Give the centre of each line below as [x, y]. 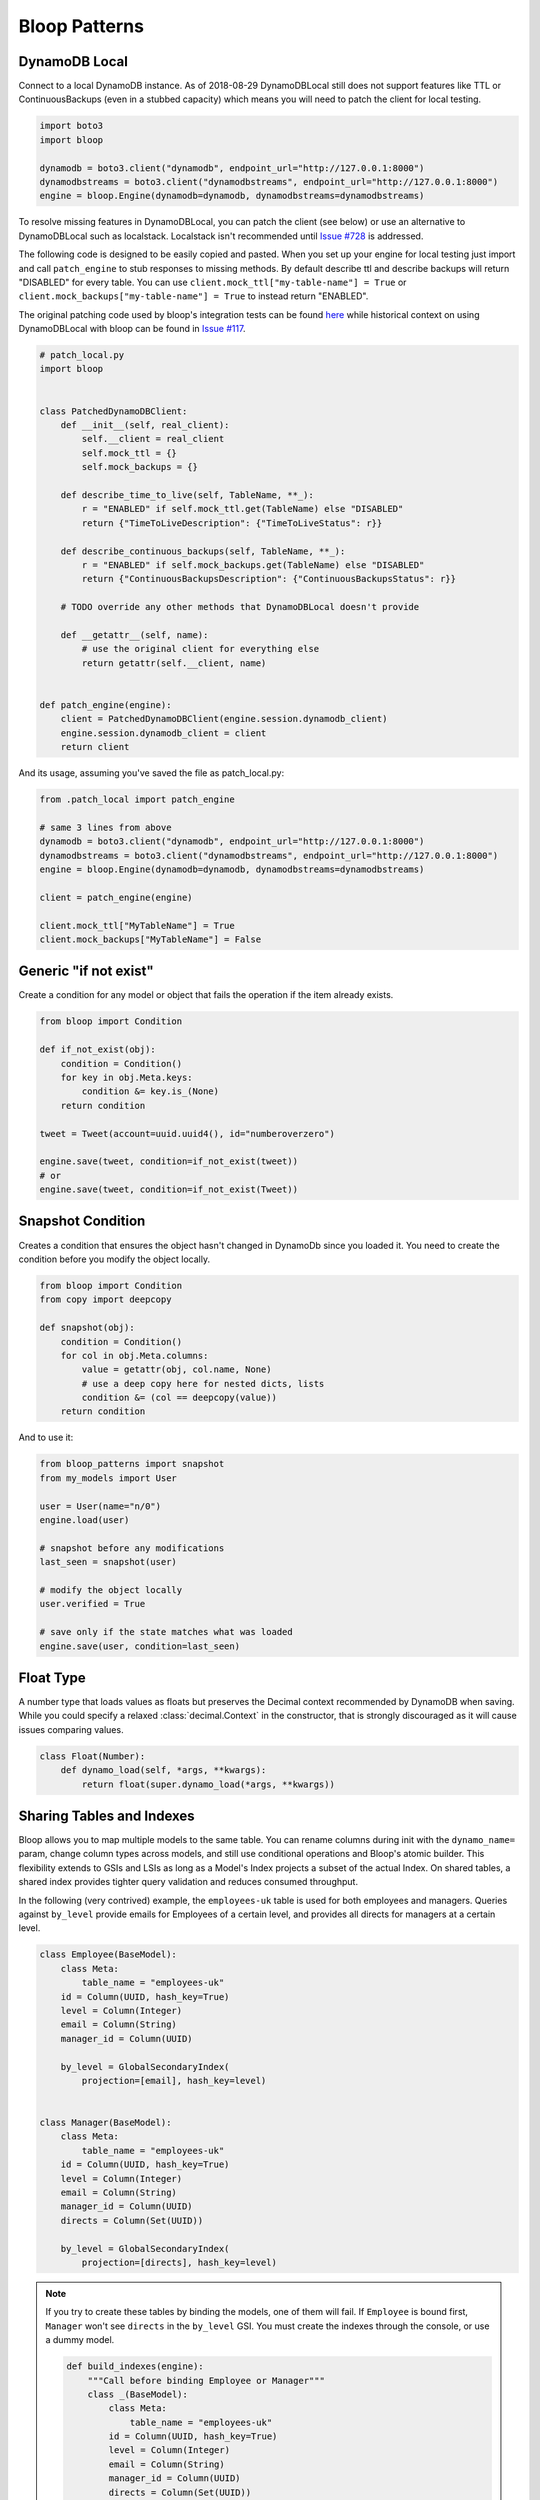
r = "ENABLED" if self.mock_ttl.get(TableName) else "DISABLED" [242, 509]
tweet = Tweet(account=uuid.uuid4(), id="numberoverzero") [187, 1133]
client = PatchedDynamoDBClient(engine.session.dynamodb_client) [224, 719]
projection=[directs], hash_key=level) [179, 2262]
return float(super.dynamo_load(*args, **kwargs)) [208, 1784]
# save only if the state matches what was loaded [166, 1632]
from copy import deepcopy [105, 1299]
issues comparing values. [71, 1729]
